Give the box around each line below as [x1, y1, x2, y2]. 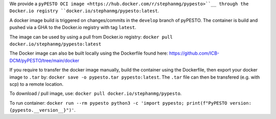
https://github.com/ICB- [169, 50, 220, 56]
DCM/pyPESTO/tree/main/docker [9, 57, 79, 63]
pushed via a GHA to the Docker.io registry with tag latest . [9, 25, 136, 31]
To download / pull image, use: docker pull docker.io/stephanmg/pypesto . [9, 90, 182, 97]
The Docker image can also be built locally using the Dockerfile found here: [9, 50, 168, 56]
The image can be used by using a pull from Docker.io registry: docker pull [9, 34, 173, 40]
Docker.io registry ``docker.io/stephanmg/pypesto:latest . [9, 8, 159, 14]
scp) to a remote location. [9, 81, 64, 87]
